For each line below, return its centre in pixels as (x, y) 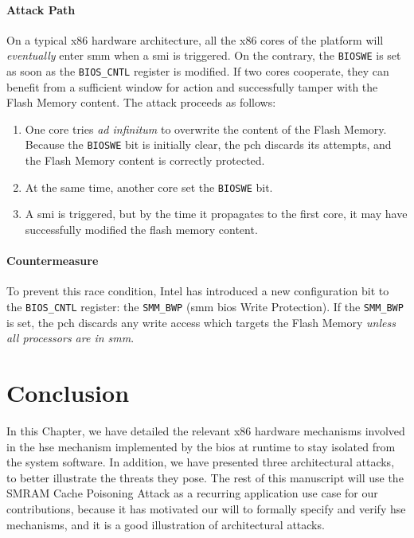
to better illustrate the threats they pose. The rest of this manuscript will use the (205, 477)
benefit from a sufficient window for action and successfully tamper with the (192, 86)
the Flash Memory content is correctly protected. (145, 160)
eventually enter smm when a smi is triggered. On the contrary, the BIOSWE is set (204, 55)
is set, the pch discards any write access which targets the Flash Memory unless (201, 322)
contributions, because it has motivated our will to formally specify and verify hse (206, 508)
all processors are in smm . (70, 338)
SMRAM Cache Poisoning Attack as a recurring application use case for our (192, 493)
